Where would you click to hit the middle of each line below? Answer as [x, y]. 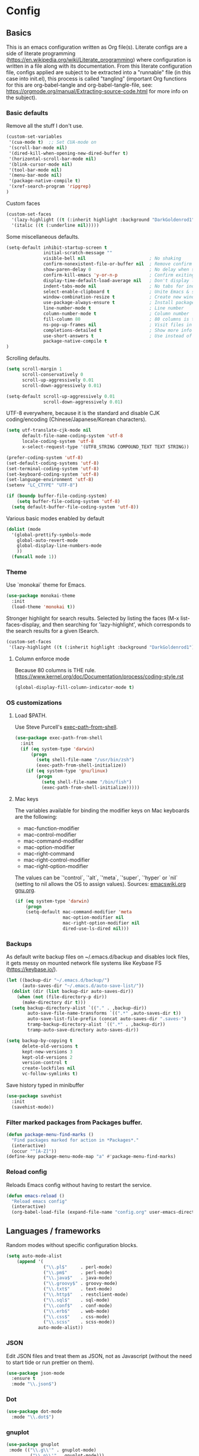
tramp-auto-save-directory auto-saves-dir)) [83, 1030]
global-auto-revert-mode [47, 540]
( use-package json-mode [36, 1373]
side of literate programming [41, 53]
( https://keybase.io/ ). [32, 970]
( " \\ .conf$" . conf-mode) [78, 1305]
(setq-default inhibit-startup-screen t [57, 248]
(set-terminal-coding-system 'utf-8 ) [53, 469]
